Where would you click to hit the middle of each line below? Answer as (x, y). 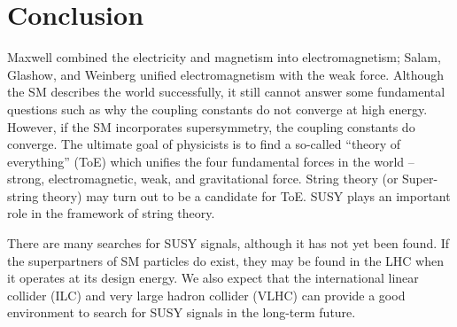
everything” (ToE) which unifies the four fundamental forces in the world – (211, 161)
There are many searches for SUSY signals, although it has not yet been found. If (228, 243)
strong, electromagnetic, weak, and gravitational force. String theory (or (203, 179)
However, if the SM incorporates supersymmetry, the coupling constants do (211, 126)
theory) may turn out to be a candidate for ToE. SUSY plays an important (246, 195)
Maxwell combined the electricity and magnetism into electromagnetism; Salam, (224, 57)
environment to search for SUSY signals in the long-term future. (182, 312)
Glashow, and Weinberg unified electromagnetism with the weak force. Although (226, 74)
